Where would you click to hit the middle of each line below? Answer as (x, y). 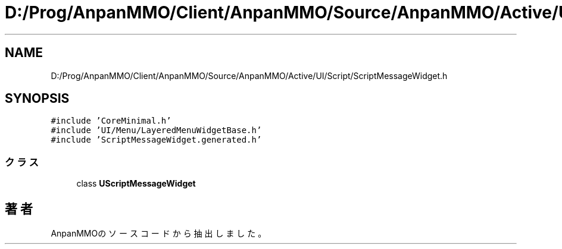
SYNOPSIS (37, 99)
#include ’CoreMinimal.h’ (111, 121)
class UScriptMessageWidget (136, 184)
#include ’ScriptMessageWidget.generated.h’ (156, 140)
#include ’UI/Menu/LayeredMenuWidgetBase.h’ (156, 130)
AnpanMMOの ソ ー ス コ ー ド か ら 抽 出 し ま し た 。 (159, 234)
